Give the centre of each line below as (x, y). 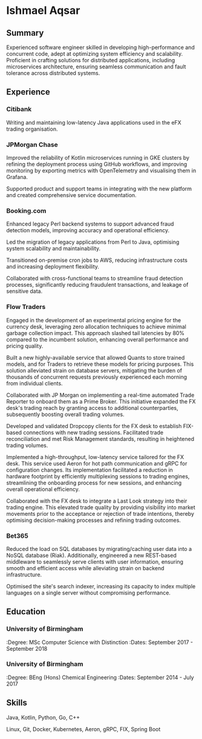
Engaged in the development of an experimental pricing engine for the (94, 320)
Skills (17, 703)
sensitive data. (24, 291)
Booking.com (26, 210)
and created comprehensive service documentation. (72, 195)
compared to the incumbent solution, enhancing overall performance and (97, 339)
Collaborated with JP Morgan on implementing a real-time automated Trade (100, 395)
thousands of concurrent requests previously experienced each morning (97, 377)
